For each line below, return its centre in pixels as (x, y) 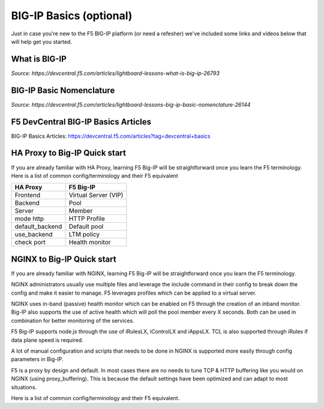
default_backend (38, 226)
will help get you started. (41, 41)
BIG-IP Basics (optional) (72, 16)
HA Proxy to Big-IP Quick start (68, 153)
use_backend (34, 235)
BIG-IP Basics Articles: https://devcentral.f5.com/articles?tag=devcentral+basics (111, 136)
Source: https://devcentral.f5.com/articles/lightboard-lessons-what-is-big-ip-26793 (115, 73)
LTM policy (84, 235)
